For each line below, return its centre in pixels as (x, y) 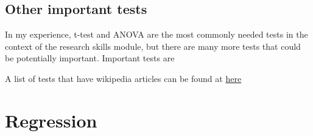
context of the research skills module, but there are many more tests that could (153, 46)
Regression (51, 120)
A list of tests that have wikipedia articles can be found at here (123, 78)
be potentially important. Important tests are (90, 58)
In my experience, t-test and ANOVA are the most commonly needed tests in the (156, 34)
